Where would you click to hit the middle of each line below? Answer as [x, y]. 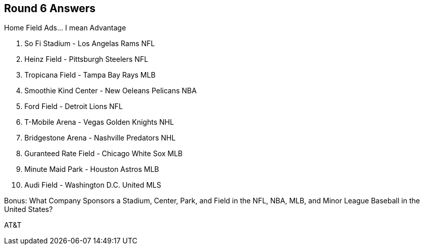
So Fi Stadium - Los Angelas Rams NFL [90, 44]
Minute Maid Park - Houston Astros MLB [92, 169]
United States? [28, 209]
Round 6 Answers [50, 8]
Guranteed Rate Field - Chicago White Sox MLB [104, 154]
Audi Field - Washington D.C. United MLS [93, 185]
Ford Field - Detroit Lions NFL [74, 106]
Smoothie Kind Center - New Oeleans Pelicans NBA [111, 91]
